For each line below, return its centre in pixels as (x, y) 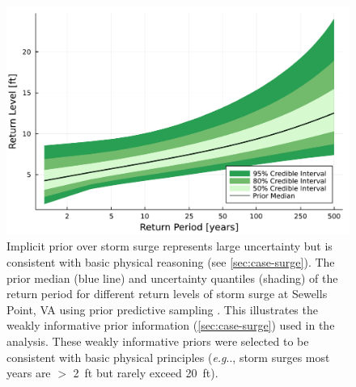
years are (29, 373)
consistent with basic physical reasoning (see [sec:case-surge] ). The (171, 261)
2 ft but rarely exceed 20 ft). (146, 373)
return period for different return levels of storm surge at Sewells (167, 294)
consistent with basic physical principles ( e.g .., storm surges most (168, 357)
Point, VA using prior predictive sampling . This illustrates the (162, 309)
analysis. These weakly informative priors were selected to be (158, 341)
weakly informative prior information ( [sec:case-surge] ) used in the (171, 325)
